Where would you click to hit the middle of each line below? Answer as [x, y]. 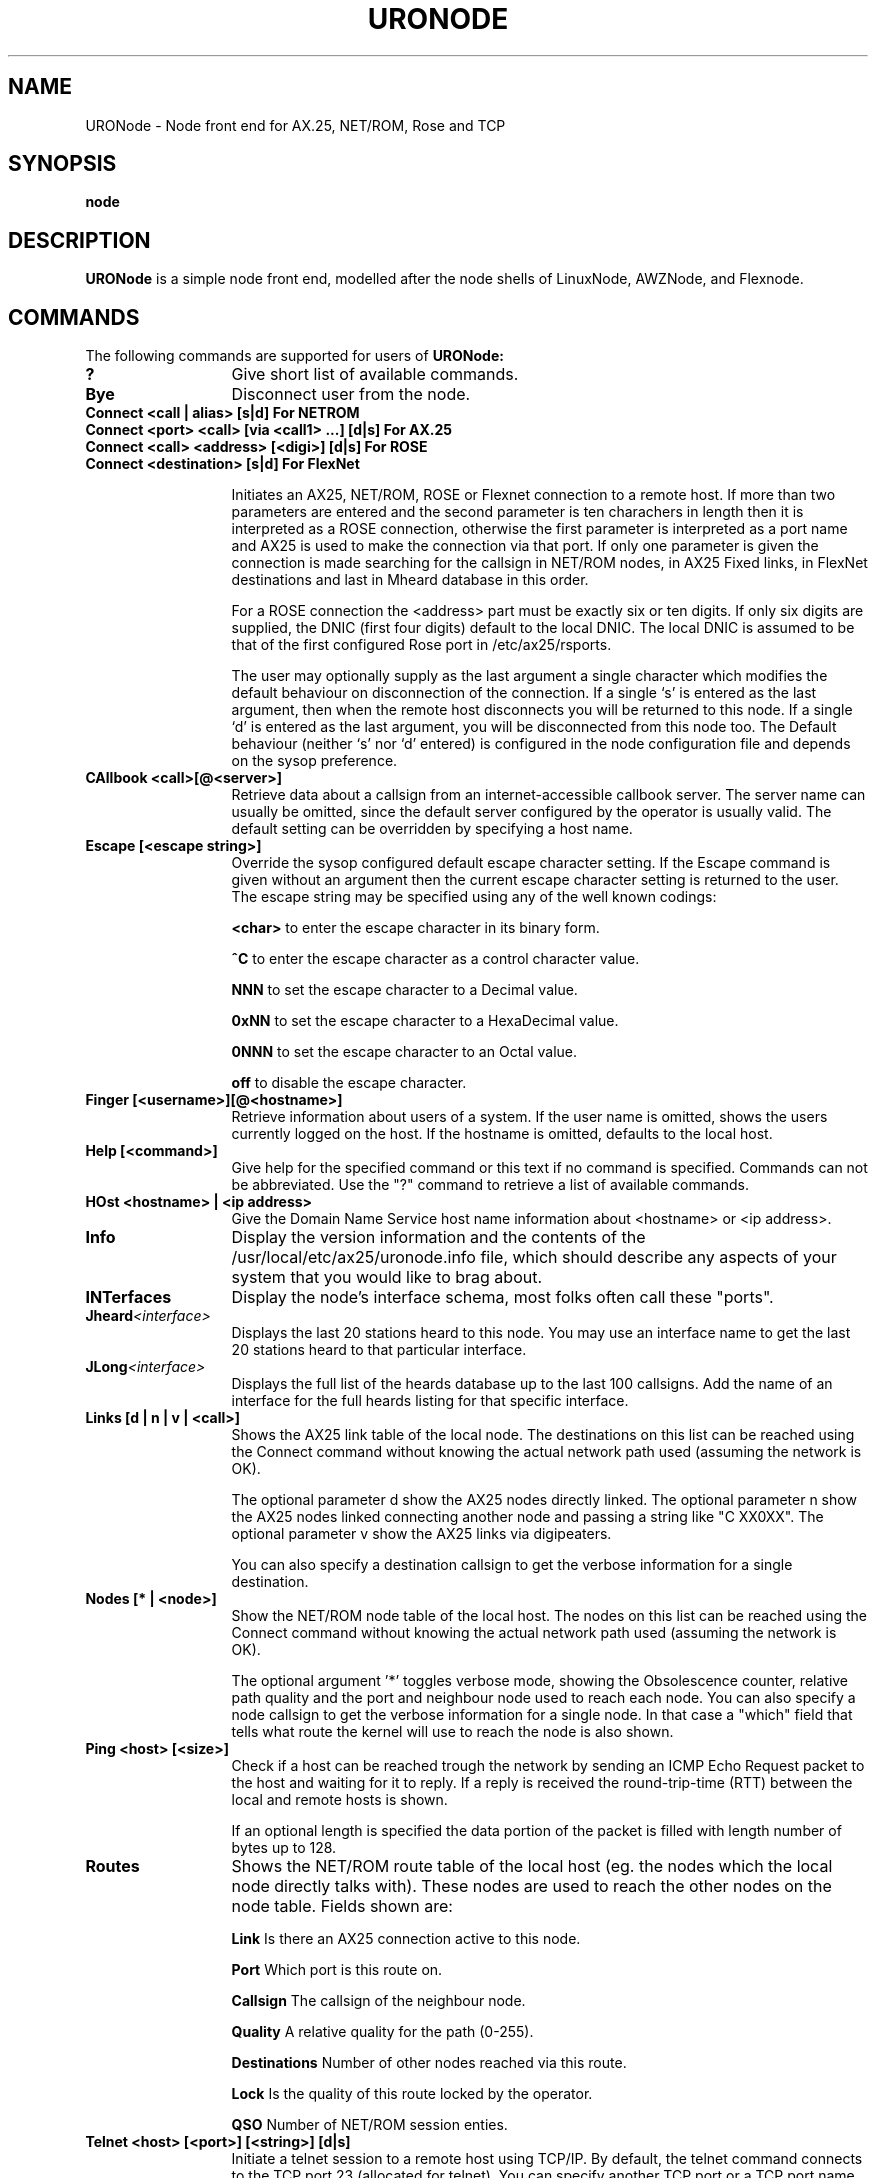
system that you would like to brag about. [387, 1277]
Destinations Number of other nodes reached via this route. [429, 2063]
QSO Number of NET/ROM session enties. [369, 2125]
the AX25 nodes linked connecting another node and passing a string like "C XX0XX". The [527, 1517]
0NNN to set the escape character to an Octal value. [404, 1052]
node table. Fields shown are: [342, 1906]
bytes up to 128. [284, 1848]
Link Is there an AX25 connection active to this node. [406, 1939]
